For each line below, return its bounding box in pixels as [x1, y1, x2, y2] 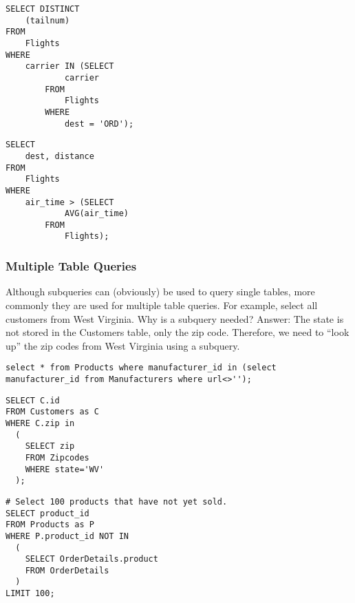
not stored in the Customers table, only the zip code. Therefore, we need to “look [6, 325, 349, 339]
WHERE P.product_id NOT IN [6, 531, 129, 541]
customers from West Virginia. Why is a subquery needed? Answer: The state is [6, 311, 344, 326]
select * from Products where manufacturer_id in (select [6, 363, 277, 373]
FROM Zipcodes [25, 452, 89, 463]
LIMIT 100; [6, 589, 55, 599]
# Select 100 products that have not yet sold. [6, 496, 228, 507]
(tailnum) [25, 15, 70, 25]
